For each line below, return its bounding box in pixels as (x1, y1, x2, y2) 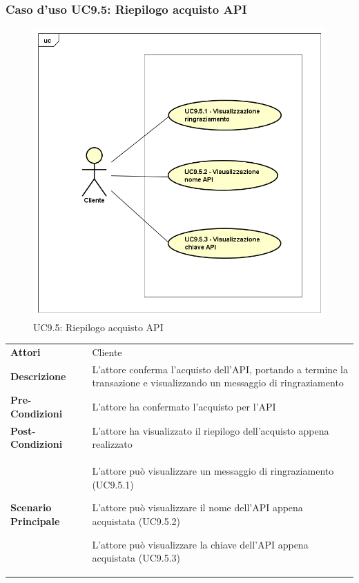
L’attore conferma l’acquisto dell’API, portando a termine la (92, 362, 348, 376)
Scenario (10, 500, 52, 515)
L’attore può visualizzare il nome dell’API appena (92, 500, 303, 515)
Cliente (92, 345, 122, 359)
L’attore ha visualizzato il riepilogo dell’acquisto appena (92, 423, 329, 437)
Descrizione (10, 368, 66, 383)
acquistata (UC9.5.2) (92, 513, 181, 528)
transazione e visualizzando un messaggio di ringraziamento (92, 375, 344, 390)
